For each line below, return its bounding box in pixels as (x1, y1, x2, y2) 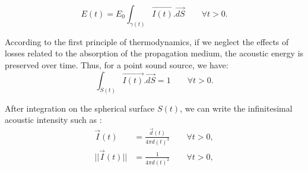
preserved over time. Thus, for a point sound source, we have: (5, 59, 228, 71)
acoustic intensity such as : (5, 113, 102, 126)
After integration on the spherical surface (5, 102, 155, 114)
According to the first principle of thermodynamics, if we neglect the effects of (5, 35, 289, 47)
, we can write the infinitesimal (180, 102, 293, 114)
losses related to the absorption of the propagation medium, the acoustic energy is (5, 47, 304, 59)
